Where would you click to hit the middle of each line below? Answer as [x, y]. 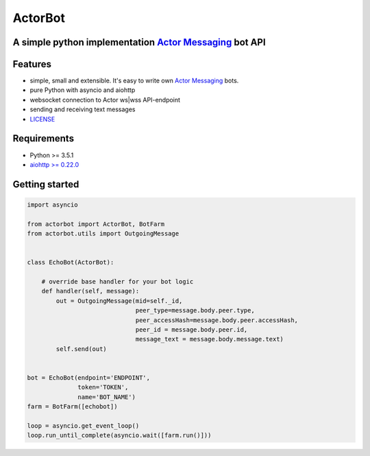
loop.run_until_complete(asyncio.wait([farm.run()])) [119, 435]
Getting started [46, 184]
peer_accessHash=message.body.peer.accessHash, [217, 320]
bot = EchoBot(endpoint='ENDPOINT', [89, 377]
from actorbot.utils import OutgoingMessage [103, 234]
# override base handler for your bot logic [118, 282]
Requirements [44, 138]
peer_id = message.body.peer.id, [192, 330]
